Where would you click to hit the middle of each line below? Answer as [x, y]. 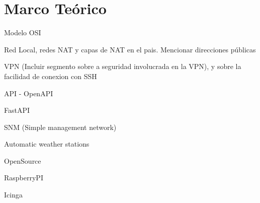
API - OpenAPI [29, 93]
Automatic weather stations [47, 144]
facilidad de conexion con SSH [51, 76]
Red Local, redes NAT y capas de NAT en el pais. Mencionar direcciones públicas [130, 49]
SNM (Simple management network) [60, 127]
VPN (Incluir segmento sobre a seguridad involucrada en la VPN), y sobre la [123, 66]
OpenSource [23, 160]
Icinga [13, 195]
